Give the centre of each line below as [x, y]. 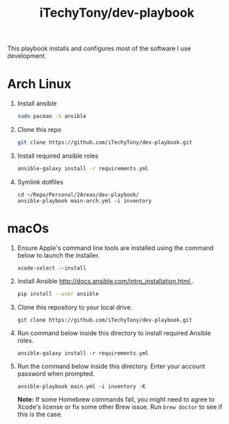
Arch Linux [39, 84]
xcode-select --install [52, 268]
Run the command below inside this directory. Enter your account [111, 366]
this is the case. [40, 414]
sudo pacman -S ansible [52, 117]
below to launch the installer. [58, 255]
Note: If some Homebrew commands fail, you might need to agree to [116, 399]
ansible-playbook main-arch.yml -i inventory [84, 200]
